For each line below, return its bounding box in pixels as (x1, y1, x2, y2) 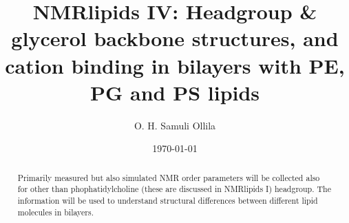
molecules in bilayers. (17, 206, 94, 217)
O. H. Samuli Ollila (134, 118, 216, 132)
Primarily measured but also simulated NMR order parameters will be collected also (17, 171, 320, 183)
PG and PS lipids (89, 78, 260, 106)
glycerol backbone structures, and (11, 24, 339, 52)
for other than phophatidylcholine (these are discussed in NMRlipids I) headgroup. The (17, 183, 331, 195)
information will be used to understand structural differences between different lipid (17, 194, 318, 206)
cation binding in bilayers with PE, (5, 51, 345, 79)
